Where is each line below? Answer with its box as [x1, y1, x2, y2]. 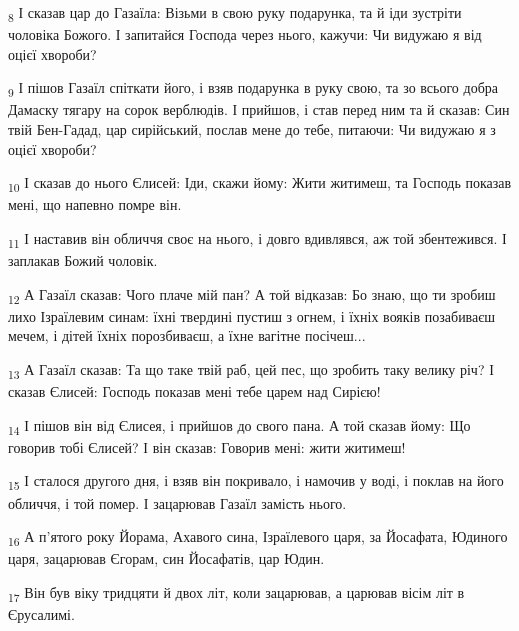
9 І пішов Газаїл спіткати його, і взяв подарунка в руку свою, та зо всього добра [8, 77, 498, 101]
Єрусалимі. [8, 603, 75, 624]
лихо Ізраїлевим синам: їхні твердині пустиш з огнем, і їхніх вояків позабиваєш [8, 305, 496, 326]
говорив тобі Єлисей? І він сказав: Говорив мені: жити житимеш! [8, 436, 406, 457]
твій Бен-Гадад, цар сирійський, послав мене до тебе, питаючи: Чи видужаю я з [8, 119, 496, 140]
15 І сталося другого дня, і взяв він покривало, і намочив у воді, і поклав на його [8, 470, 504, 494]
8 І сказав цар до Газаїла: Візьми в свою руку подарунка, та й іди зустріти [8, 2, 462, 25]
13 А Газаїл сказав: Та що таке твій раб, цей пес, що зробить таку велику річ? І [8, 358, 494, 382]
